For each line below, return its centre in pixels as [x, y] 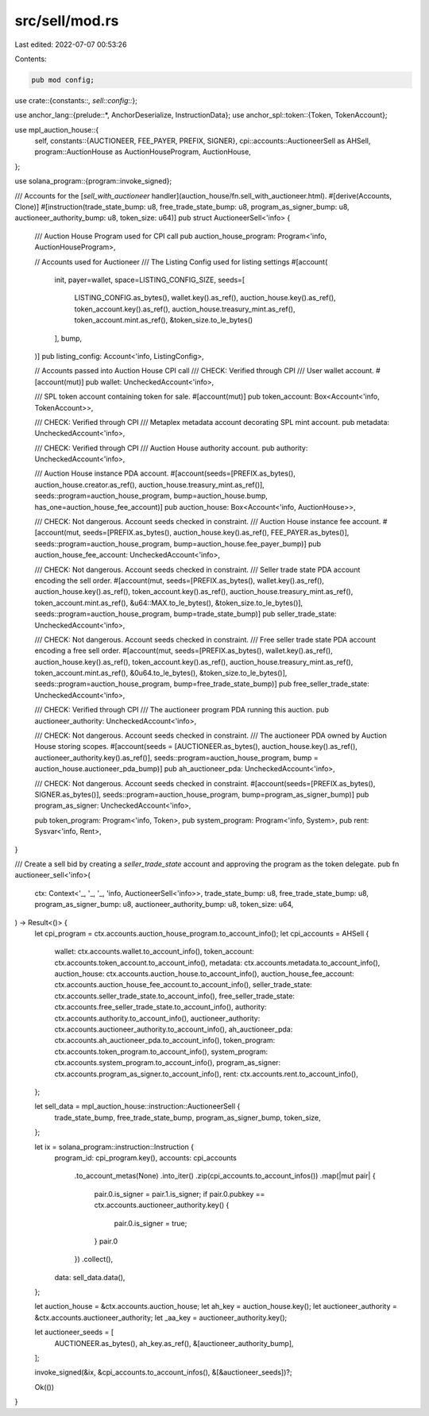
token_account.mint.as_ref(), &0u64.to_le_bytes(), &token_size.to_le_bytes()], [161, 673]
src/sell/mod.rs [67, 21]
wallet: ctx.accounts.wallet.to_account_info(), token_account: [154, 951]
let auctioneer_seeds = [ [74, 1332]
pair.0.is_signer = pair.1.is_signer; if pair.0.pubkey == [180, 1194]
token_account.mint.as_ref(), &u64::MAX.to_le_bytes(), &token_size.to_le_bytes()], [169, 603]
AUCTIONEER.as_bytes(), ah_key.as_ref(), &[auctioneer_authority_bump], [174, 1343]
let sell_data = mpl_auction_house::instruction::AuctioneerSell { [137, 1106]
